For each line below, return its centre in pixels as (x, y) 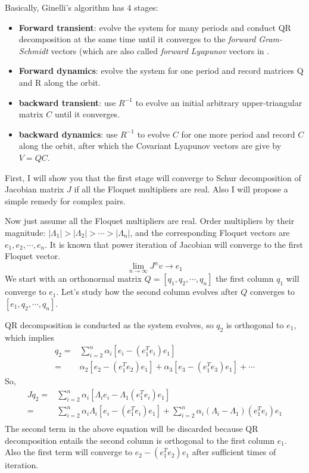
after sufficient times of (234, 452)
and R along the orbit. (60, 82)
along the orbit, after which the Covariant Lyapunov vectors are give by (150, 146)
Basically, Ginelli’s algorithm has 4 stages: (82, 7)
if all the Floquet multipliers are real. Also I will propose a (181, 189)
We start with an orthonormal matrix (74, 278)
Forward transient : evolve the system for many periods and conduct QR (155, 27)
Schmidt (33, 50)
